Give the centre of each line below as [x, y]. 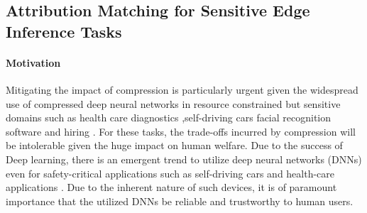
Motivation [33, 62]
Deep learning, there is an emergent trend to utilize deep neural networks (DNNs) [184, 159]
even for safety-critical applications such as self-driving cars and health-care [170, 173]
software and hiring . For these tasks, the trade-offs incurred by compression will [181, 131]
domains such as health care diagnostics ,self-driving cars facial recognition [169, 118]
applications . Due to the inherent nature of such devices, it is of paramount [171, 187]
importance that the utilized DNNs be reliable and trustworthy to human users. [180, 201]
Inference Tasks [64, 31]
